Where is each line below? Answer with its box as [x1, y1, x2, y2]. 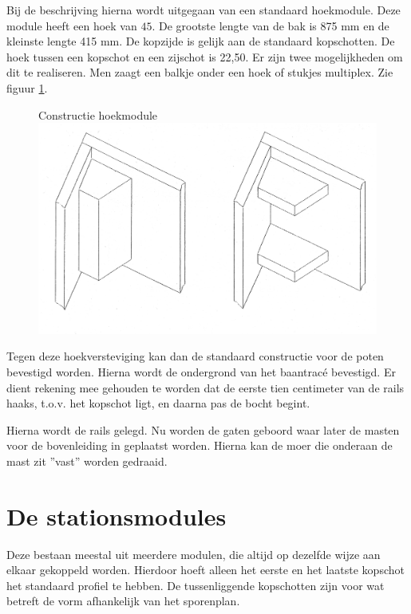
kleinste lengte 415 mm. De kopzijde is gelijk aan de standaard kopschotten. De [6, 33, 395, 49]
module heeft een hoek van [6, 17, 137, 33]
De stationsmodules [6, 499, 227, 532]
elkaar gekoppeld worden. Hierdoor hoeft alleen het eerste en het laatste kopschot [6, 561, 405, 578]
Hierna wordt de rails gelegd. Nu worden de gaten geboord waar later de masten [6, 421, 400, 438]
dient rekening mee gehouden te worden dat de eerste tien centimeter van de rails [6, 379, 405, 396]
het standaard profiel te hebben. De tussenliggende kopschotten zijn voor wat [6, 577, 385, 593]
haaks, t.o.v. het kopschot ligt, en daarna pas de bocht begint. [6, 395, 310, 411]
